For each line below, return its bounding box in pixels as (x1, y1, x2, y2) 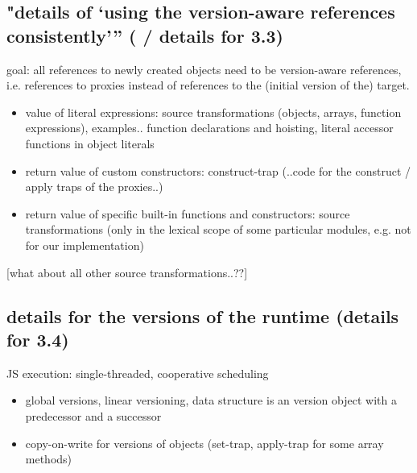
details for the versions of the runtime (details (6, 303, 399, 328)
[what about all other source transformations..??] (6, 263, 248, 280)
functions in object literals (25, 135, 155, 151)
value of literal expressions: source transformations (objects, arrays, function (25, 103, 402, 120)
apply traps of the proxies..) (25, 178, 163, 195)
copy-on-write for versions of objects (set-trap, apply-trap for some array (25, 434, 384, 451)
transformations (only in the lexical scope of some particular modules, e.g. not (25, 221, 411, 238)
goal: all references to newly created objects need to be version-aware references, (6, 60, 402, 77)
